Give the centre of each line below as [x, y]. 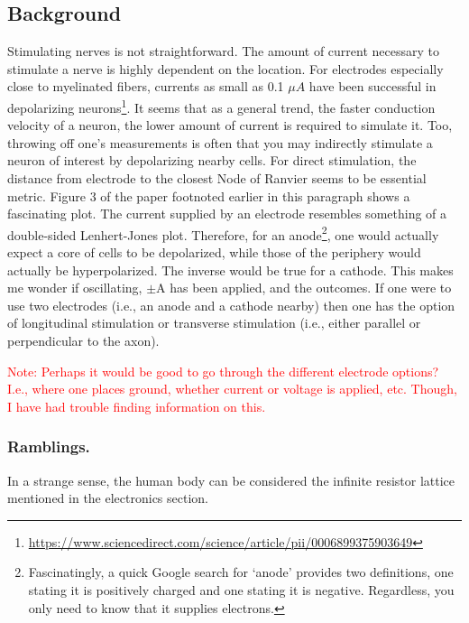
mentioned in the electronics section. [108, 498]
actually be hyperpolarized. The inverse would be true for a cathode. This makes [230, 270]
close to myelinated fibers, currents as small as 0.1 [146, 86]
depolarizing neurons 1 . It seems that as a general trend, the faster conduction [221, 106]
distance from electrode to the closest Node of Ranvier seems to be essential [217, 178]
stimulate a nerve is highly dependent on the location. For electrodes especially [225, 68]
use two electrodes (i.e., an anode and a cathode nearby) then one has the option [231, 305]
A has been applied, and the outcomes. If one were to [304, 288]
